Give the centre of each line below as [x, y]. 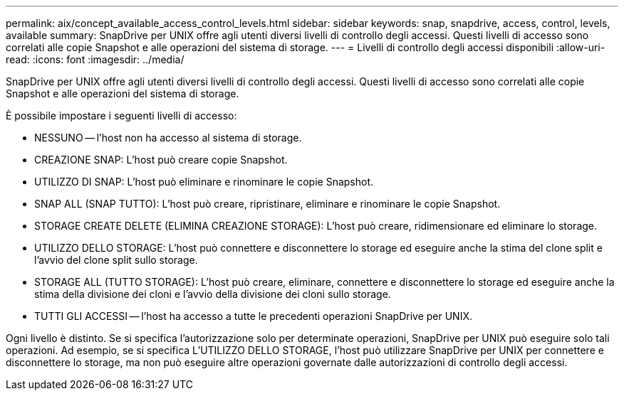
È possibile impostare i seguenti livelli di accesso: [121, 116]
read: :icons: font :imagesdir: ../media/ [95, 59]
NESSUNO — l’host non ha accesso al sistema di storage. [168, 138]
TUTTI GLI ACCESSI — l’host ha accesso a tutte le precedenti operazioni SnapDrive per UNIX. [254, 316]
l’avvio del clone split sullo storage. [116, 260]
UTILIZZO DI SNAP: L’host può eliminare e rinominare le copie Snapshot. [204, 182]
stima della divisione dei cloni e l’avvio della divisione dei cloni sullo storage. [213, 294]
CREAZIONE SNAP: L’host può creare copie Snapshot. [161, 160]
